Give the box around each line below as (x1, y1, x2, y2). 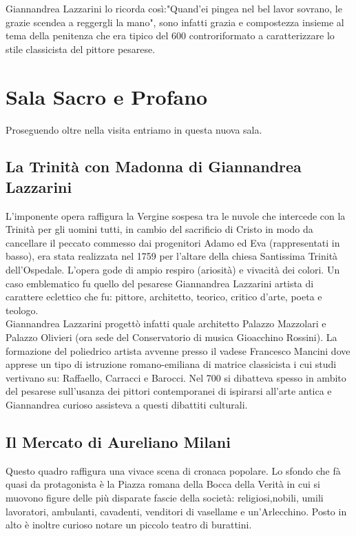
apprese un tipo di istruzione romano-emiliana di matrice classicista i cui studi (6, 357, 337, 371)
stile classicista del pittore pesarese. (6, 41, 156, 56)
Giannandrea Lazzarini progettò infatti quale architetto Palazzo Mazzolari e (6, 316, 326, 331)
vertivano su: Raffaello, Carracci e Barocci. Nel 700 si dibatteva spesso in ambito (6, 370, 346, 384)
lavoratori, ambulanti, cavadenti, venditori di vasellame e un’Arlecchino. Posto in (6, 504, 347, 518)
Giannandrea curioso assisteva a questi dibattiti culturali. (6, 398, 248, 411)
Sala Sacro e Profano (6, 82, 208, 110)
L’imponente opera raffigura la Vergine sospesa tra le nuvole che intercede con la (6, 208, 346, 223)
